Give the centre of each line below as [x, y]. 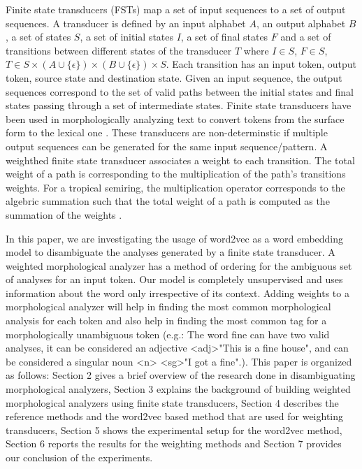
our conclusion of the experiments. [79, 457]
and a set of [306, 37]
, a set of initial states [127, 37]
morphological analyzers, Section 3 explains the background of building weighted [178, 389]
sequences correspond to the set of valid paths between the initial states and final [180, 91]
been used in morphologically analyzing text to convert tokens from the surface [175, 118]
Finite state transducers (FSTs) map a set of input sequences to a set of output [176, 9]
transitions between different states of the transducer [119, 50]
